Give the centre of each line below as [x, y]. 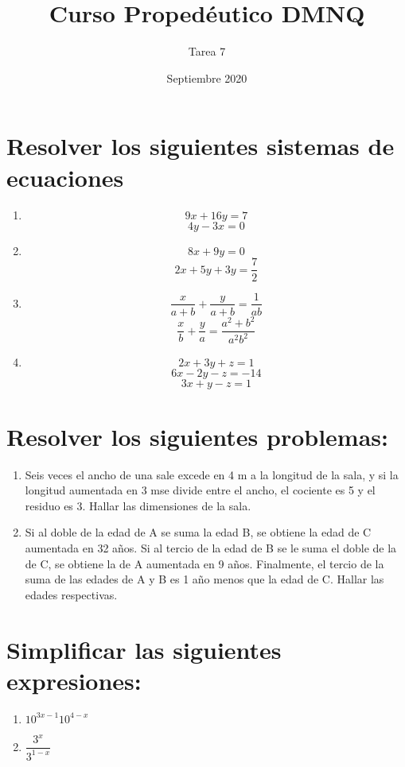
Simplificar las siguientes [144, 649]
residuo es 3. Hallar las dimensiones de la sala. [138, 505]
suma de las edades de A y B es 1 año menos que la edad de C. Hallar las [204, 579]
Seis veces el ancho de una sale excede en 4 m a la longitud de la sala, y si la [212, 474]
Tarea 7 [207, 51]
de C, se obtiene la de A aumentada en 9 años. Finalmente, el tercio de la [204, 563]
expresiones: [74, 680]
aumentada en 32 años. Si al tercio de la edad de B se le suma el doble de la [211, 547]
